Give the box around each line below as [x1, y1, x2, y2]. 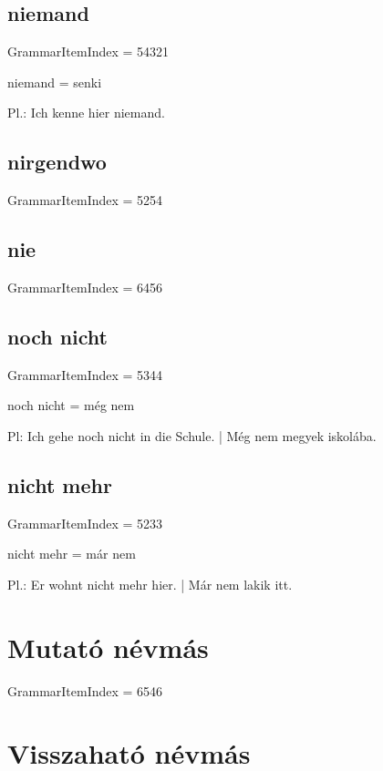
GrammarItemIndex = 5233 [7, 513, 163, 532]
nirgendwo [7, 148, 107, 176]
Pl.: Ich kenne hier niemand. [7, 103, 165, 122]
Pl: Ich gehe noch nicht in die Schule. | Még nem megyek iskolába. [7, 426, 377, 445]
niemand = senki [7, 72, 102, 91]
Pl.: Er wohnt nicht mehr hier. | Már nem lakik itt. [7, 574, 293, 593]
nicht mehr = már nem [7, 544, 136, 563]
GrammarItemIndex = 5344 [7, 365, 163, 384]
